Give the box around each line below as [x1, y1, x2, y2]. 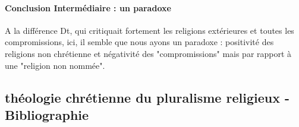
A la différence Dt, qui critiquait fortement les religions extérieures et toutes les [5, 24, 294, 36]
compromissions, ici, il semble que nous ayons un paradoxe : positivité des [5, 36, 274, 48]
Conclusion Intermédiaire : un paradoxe [5, 1, 171, 14]
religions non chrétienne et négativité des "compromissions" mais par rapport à [5, 47, 292, 59]
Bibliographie [5, 105, 89, 123]
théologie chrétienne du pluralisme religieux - [5, 88, 289, 106]
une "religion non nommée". [5, 59, 105, 71]
